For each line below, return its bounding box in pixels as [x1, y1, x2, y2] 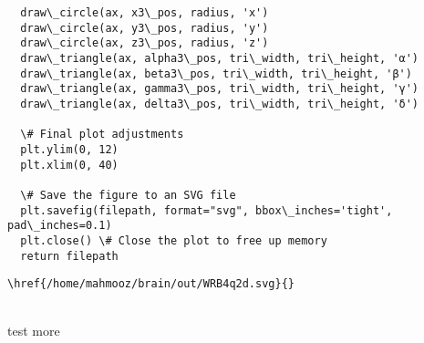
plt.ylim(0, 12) [20, 142, 119, 156]
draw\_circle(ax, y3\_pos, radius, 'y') [20, 21, 269, 35]
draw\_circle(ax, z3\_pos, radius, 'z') [20, 36, 269, 50]
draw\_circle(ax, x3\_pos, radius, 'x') [20, 6, 269, 19]
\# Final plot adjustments [20, 128, 184, 141]
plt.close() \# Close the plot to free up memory [20, 234, 327, 247]
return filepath [20, 249, 119, 263]
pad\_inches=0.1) [7, 219, 112, 233]
